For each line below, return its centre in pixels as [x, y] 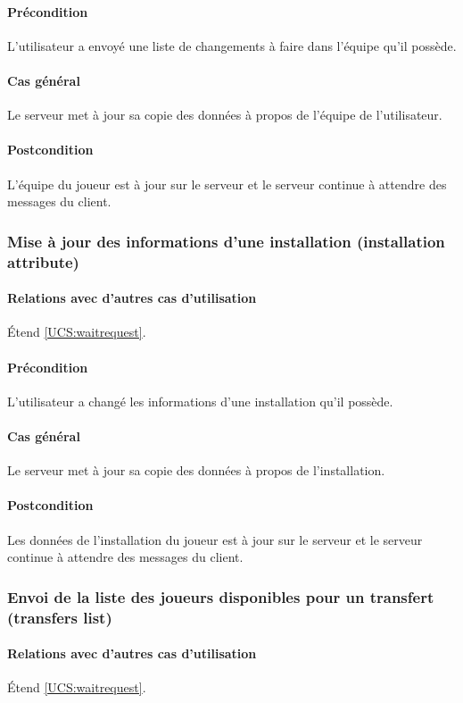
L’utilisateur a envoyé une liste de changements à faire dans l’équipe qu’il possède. [232, 45]
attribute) [43, 261]
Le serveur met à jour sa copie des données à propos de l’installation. [196, 470]
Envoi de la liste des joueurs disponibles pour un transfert [221, 596]
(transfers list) [60, 617]
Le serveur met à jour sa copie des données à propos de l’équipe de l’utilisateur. [225, 115]
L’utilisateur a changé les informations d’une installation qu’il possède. [200, 401]
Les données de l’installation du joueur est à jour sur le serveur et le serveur [215, 539]
